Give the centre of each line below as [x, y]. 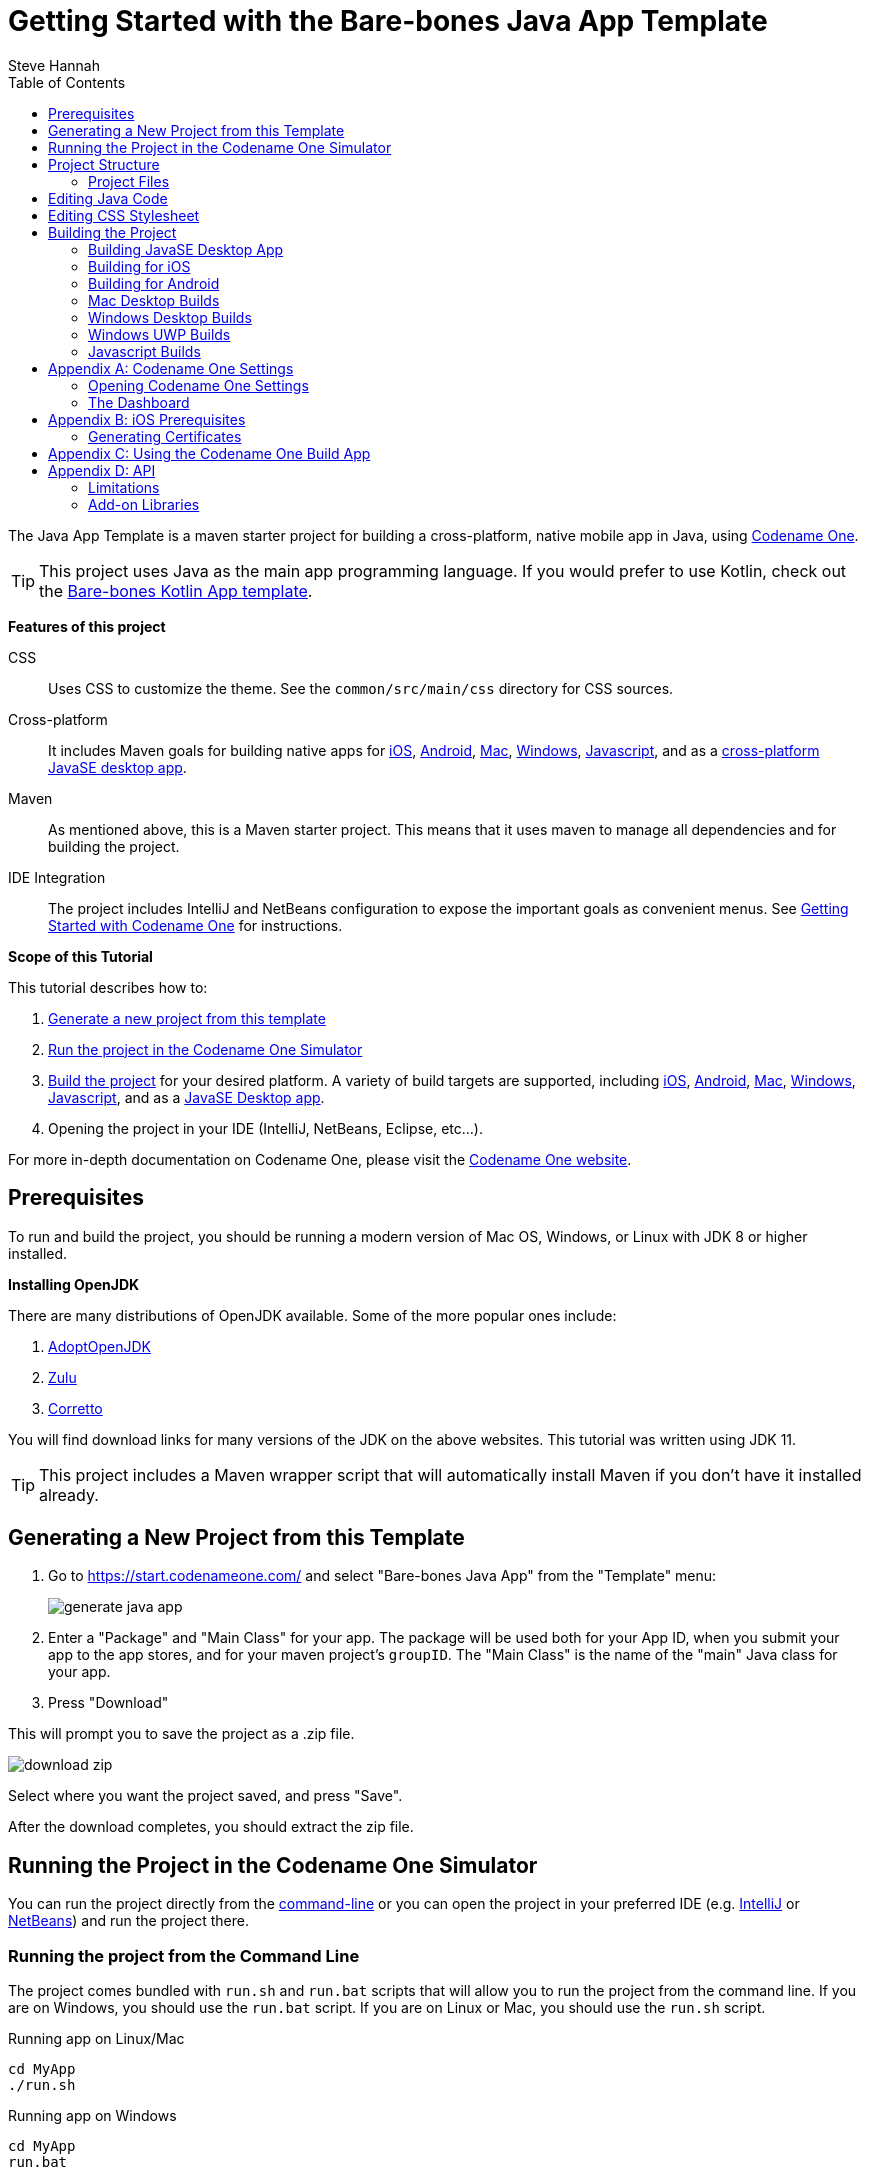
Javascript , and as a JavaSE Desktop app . [186, 1097]
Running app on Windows [92, 2116]
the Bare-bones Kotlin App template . [176, 590]
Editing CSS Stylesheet [124, 215]
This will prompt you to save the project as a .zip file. [181, 1734]
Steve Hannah [54, 65]
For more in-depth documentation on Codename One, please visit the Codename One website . [320, 1159]
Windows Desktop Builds [170, 317]
